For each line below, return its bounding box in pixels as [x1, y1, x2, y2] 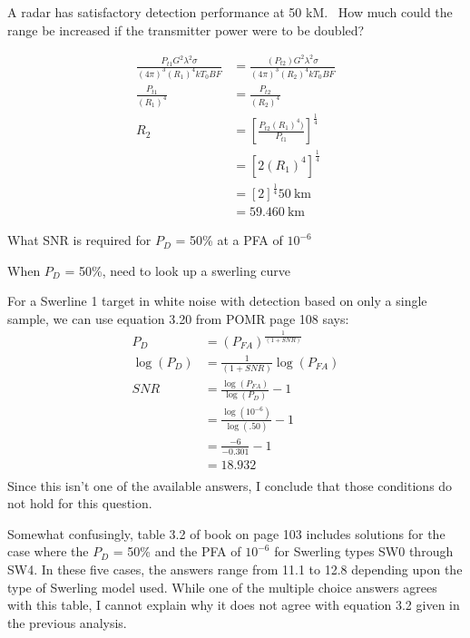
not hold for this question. [7, 494, 152, 513]
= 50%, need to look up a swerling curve [64, 260, 291, 280]
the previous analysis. [7, 613, 127, 632]
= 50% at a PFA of [175, 231, 283, 250]
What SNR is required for [7, 231, 152, 250]
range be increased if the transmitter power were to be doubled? [7, 20, 365, 39]
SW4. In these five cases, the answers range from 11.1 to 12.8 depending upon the [7, 559, 463, 578]
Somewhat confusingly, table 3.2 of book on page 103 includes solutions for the [7, 524, 446, 543]
